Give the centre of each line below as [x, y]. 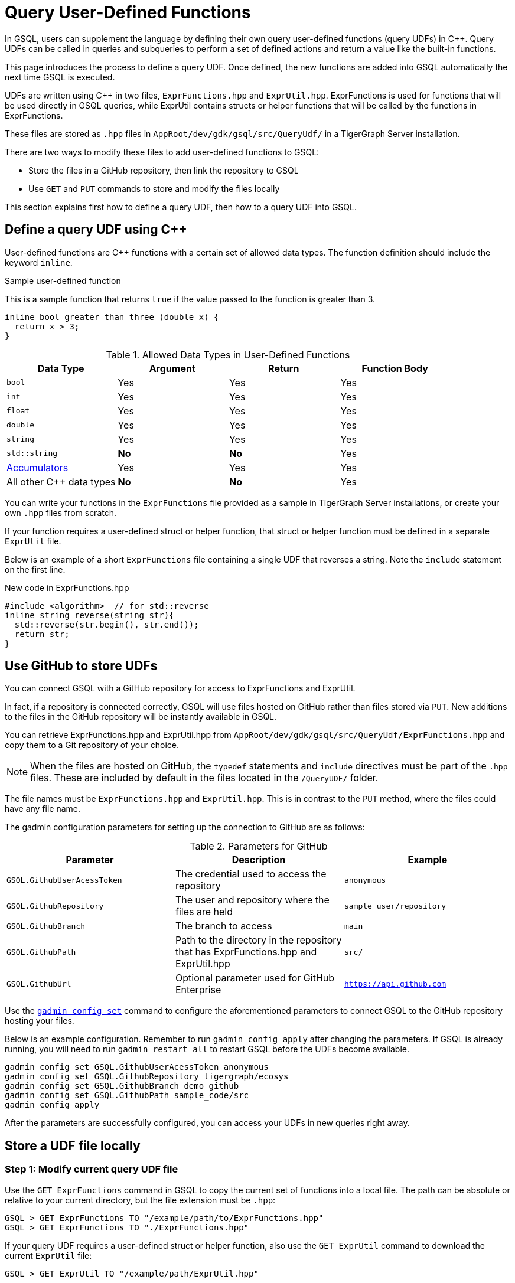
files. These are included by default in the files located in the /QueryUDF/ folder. [204, 778]
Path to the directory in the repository [258, 940]
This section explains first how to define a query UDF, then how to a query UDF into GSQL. [181, 207]
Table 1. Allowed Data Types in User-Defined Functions [228, 355]
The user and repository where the [252, 900]
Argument [172, 368]
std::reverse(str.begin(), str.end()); [107, 624]
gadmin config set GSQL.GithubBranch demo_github [122, 1086]
